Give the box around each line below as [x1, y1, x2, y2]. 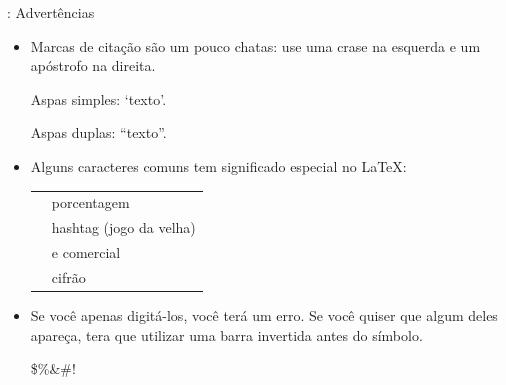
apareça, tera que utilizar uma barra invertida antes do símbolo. [30, 324, 423, 345]
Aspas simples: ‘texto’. [30, 88, 167, 109]
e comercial [51, 242, 121, 262]
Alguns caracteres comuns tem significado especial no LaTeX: [30, 155, 407, 176]
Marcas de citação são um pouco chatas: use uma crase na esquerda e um [30, 35, 481, 56]
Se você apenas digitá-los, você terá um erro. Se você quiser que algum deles [30, 304, 498, 325]
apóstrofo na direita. [30, 55, 156, 76]
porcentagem [51, 192, 130, 213]
